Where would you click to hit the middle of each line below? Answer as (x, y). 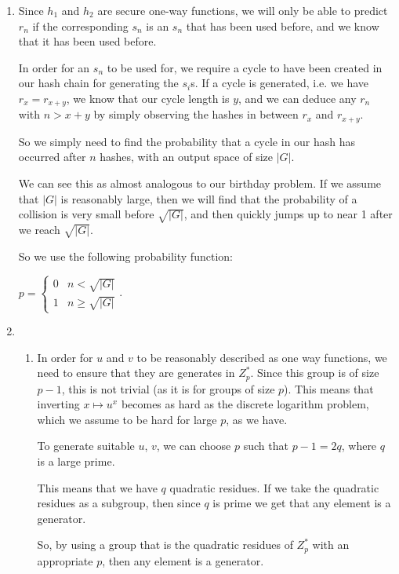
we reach (39, 230)
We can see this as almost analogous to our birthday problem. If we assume (200, 183)
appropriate (65, 560)
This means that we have (97, 487)
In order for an (54, 67)
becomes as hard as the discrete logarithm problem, (245, 404)
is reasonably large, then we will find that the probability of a (209, 198)
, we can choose (194, 446)
